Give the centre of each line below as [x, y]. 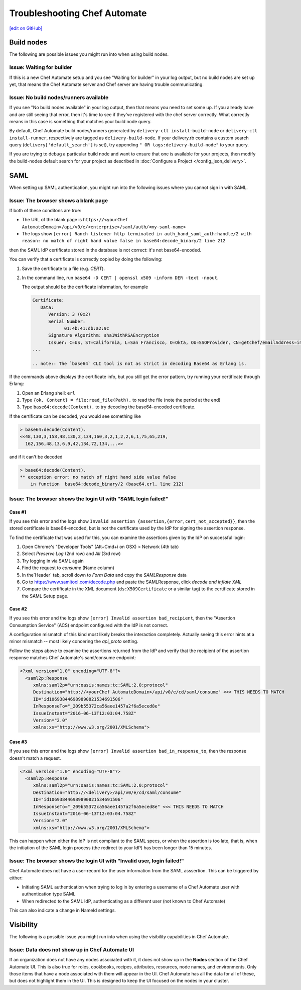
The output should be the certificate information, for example [85, 287]
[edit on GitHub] [26, 28]
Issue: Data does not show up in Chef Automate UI [72, 949]
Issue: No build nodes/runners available [59, 97]
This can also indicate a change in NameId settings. [63, 911]
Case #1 [18, 512]
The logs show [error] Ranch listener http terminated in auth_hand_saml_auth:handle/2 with [137, 234]
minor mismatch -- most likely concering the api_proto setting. [74, 642]
